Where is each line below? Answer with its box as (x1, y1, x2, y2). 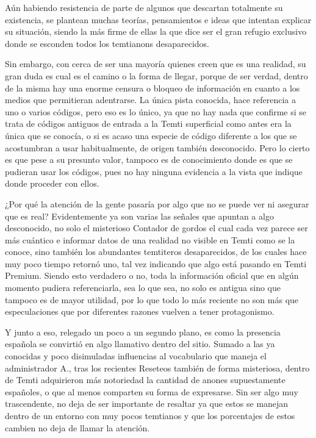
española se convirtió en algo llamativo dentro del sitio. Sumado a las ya (5, 337, 275, 350)
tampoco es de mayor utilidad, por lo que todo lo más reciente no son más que (5, 293, 299, 306)
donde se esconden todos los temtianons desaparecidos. (5, 37, 209, 49)
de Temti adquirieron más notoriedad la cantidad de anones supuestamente (5, 373, 285, 386)
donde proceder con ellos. (5, 177, 99, 190)
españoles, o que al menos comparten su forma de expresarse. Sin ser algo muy (5, 385, 298, 398)
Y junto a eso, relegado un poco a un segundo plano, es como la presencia (5, 325, 281, 338)
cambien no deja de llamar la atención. (5, 421, 150, 434)
